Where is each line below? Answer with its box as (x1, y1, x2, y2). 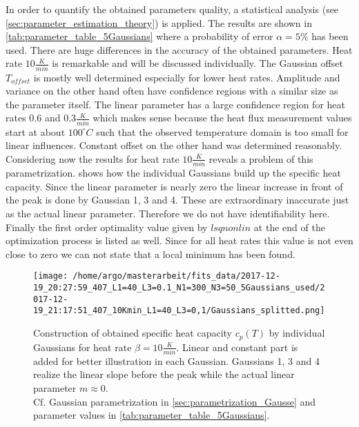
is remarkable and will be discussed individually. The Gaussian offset (52, 56, 343, 70)
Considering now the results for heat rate (6, 151, 179, 166)
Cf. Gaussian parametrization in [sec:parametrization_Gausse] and (33, 394, 316, 408)
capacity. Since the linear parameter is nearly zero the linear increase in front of (6, 179, 343, 193)
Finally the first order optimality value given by (6, 219, 208, 234)
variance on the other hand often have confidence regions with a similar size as (6, 83, 338, 98)
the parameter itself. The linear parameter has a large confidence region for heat (6, 97, 345, 111)
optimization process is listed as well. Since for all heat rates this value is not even (6, 233, 353, 248)
